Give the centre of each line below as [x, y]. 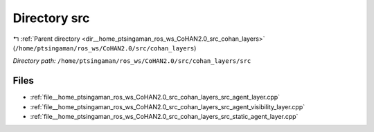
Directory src [51, 18]
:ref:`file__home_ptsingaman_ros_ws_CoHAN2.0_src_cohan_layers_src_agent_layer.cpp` [155, 97]
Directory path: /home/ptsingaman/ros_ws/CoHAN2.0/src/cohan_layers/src [132, 61]
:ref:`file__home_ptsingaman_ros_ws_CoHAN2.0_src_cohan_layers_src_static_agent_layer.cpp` [164, 117]
